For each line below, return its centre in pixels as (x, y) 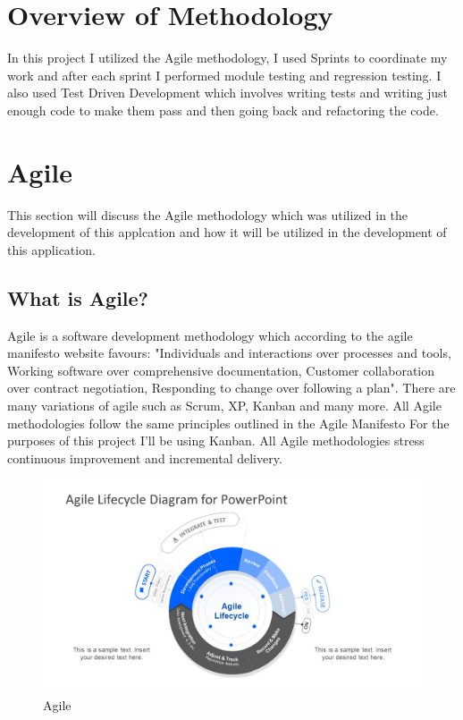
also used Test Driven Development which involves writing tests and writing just (227, 93)
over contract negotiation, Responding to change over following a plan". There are (231, 388)
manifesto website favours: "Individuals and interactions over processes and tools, (229, 353)
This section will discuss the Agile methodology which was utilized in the (208, 214)
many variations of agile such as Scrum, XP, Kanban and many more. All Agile (224, 405)
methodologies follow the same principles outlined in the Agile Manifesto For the (228, 423)
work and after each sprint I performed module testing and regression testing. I (224, 75)
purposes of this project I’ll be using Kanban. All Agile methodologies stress (216, 440)
